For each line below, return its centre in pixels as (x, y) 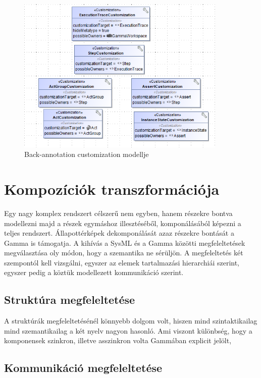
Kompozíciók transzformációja (112, 188)
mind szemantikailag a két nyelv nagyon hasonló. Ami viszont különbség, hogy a (128, 330)
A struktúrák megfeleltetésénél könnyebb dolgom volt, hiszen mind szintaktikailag (131, 321)
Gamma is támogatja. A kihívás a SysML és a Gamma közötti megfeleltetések (125, 242)
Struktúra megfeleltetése (70, 300)
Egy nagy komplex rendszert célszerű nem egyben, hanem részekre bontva (118, 213)
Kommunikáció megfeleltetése (83, 368)
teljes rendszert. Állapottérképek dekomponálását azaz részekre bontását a (119, 233)
